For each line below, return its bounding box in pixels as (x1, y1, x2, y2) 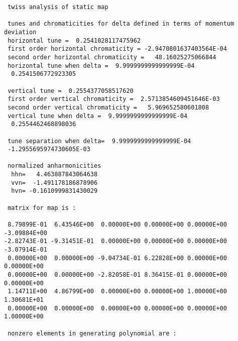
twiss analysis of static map (8, 4, 108, 11)
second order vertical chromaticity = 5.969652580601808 (8, 103, 209, 111)
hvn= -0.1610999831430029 (11, 187, 98, 195)
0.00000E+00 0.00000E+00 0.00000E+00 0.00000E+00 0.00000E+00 (8, 304, 227, 312)
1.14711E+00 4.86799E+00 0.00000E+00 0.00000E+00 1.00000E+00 (8, 288, 227, 295)
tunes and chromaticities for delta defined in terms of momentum (8, 20, 234, 28)
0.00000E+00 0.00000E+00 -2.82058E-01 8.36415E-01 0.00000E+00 (8, 271, 227, 278)
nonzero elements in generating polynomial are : (8, 329, 177, 337)
